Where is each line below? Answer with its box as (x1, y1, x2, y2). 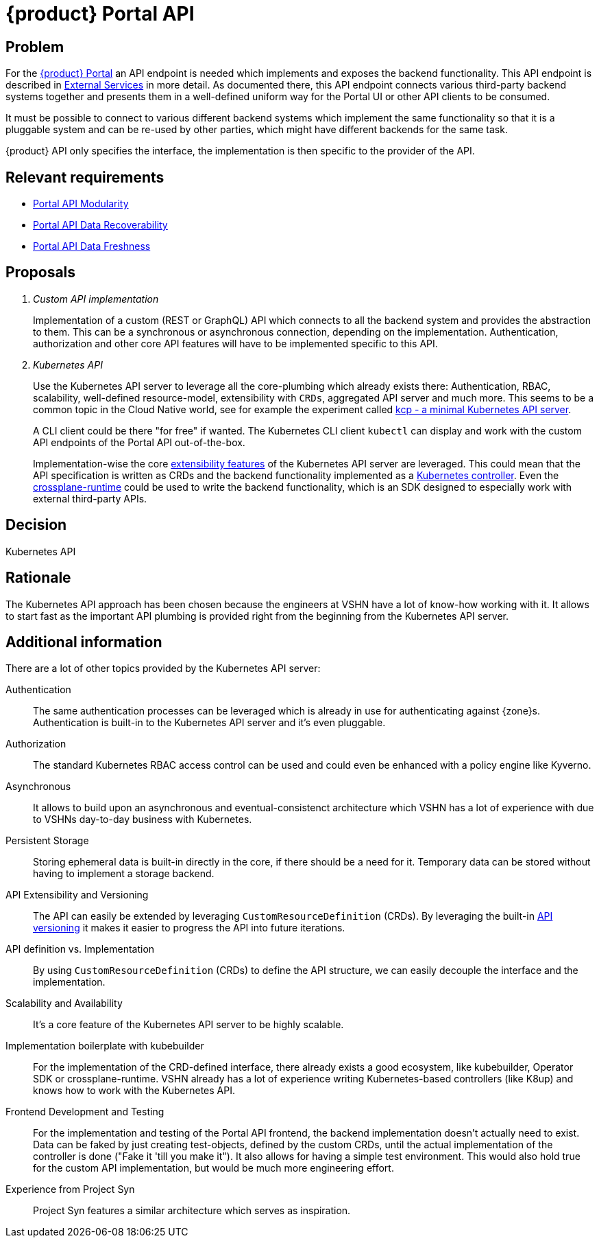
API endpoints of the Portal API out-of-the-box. (33, 436, 245, 448)
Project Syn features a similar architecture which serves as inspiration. (33, 1205, 351, 1217)
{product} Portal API (5, 2, 195, 25)
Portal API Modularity (33, 198, 129, 210)
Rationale (5, 569, 71, 587)
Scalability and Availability (5, 997, 123, 1010)
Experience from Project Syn (5, 1183, 135, 1196)
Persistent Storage (5, 835, 89, 847)
